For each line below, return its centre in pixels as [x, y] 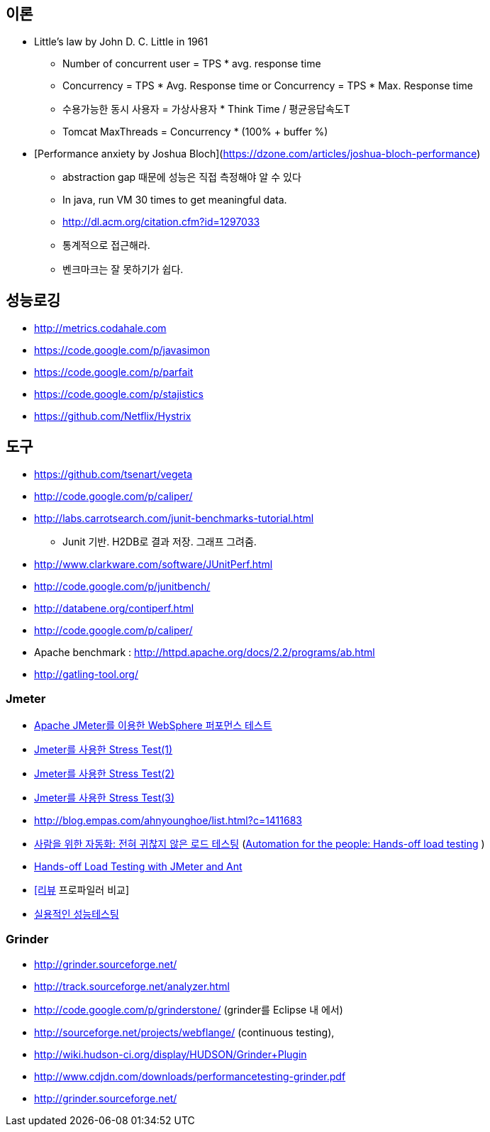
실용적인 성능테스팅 [77, 914]
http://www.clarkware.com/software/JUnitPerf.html [154, 565]
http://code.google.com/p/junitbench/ [122, 587]
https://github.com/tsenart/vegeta [113, 475]
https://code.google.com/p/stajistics [119, 394]
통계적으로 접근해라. [106, 245]
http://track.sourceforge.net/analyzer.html [132, 986]
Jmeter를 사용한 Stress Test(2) [104, 773]
